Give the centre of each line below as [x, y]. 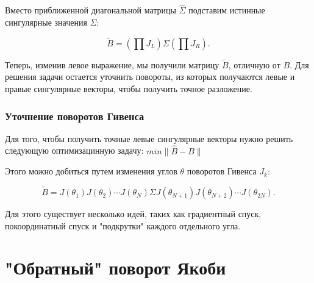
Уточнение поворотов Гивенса [75, 116]
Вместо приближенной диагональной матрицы [91, 10]
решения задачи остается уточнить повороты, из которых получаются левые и [150, 77]
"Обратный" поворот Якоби [116, 267]
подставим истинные [227, 10]
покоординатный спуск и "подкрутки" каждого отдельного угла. [123, 225]
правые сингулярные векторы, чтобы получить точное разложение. [129, 89]
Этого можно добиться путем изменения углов [91, 171]
